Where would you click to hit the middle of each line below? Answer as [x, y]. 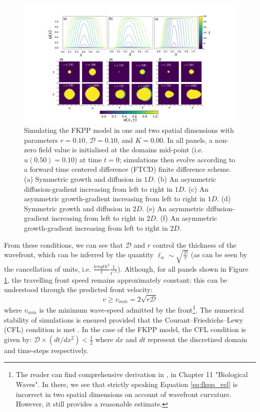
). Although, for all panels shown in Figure [183, 268]
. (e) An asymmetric [173, 208]
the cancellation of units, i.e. [47, 268]
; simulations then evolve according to [177, 159]
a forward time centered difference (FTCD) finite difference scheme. [128, 169]
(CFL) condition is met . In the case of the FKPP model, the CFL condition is [125, 329]
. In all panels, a [188, 140]
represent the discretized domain [197, 339]
